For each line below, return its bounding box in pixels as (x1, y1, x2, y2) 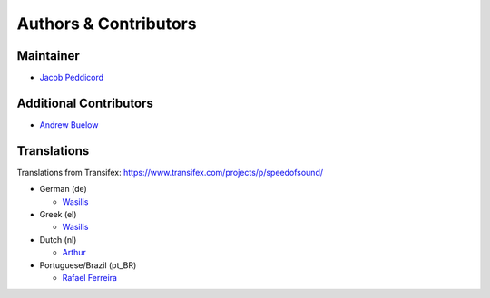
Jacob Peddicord (39, 72, 104, 83)
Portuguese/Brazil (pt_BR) (39, 259, 137, 271)
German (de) (39, 184, 88, 195)
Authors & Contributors (16, 14, 197, 34)
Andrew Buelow (39, 119, 99, 130)
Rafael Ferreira (62, 273, 118, 283)
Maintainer (16, 48, 81, 63)
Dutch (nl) (39, 234, 77, 245)
